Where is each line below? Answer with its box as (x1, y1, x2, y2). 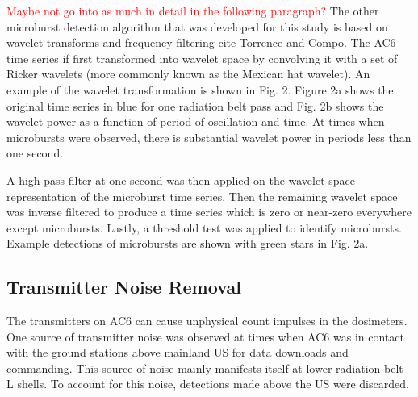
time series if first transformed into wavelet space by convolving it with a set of (6, 49, 398, 66)
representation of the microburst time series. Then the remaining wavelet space (6, 187, 398, 204)
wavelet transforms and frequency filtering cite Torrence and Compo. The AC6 (6, 34, 396, 51)
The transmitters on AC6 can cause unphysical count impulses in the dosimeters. (6, 312, 408, 329)
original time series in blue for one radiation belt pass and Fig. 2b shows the (6, 97, 384, 114)
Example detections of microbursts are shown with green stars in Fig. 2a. (6, 235, 369, 252)
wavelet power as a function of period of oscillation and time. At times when (6, 113, 385, 130)
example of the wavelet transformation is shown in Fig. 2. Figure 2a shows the (6, 81, 394, 98)
